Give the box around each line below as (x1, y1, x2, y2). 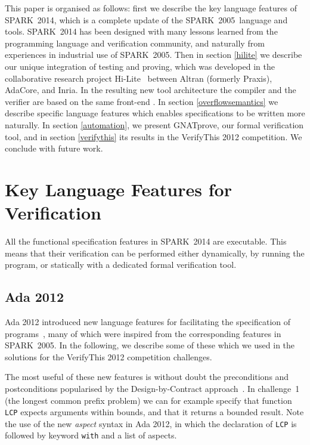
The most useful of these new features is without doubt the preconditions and (5, 370, 289, 383)
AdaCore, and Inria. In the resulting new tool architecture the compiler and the (5, 84, 296, 96)
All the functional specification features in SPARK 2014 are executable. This (5, 235, 287, 248)
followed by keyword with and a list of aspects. (5, 429, 177, 441)
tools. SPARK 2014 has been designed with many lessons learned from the (5, 25, 278, 38)
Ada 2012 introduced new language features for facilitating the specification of (5, 316, 291, 328)
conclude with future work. (5, 142, 103, 154)
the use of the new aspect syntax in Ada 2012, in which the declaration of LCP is (5, 417, 297, 429)
